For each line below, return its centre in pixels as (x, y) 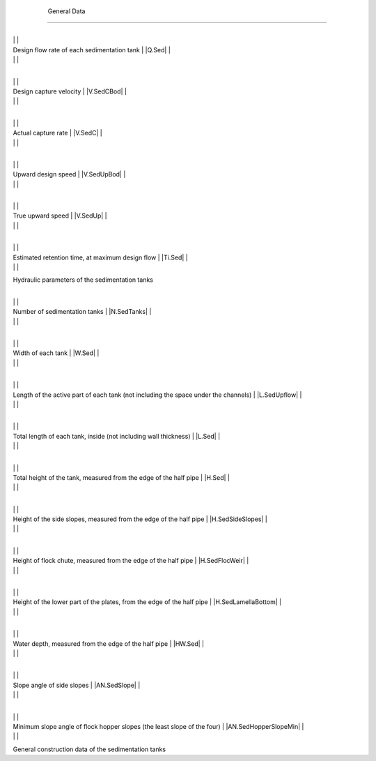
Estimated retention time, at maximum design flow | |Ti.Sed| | (100, 257)
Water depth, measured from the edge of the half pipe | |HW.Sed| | (109, 643)
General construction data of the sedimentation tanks (89, 749)
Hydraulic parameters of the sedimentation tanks (83, 280)
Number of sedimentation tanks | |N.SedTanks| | (82, 312)
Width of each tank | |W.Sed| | (56, 353)
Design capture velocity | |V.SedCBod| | (70, 91)
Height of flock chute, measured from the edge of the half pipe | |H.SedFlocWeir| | (131, 561)
